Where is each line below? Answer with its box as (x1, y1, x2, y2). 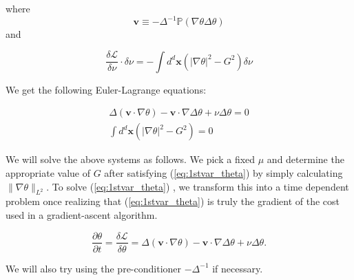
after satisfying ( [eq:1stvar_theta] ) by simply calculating (104, 165, 343, 180)
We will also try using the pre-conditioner (6, 261, 182, 275)
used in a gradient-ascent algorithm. (6, 207, 158, 222)
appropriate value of (6, 165, 90, 180)
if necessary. (212, 261, 263, 275)
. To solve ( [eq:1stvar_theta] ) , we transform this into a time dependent (46, 179, 349, 193)
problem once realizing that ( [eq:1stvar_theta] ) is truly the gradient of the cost (6, 194, 340, 208)
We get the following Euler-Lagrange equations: (6, 82, 207, 96)
